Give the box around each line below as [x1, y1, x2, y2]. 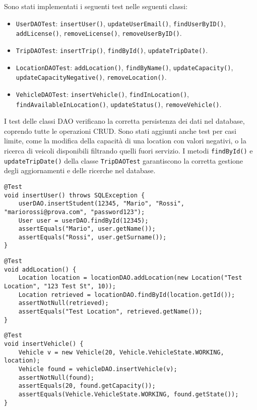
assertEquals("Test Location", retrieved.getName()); [18, 308, 203, 316]
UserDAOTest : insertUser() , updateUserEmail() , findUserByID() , [16, 18, 226, 28]
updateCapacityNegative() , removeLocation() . [16, 72, 167, 82]
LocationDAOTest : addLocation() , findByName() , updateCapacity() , [16, 62, 233, 72]
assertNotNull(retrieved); [18, 299, 109, 307]
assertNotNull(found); [18, 374, 94, 381]
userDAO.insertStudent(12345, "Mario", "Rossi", [18, 200, 184, 208]
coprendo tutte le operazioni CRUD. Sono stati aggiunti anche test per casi [4, 125, 236, 136]
